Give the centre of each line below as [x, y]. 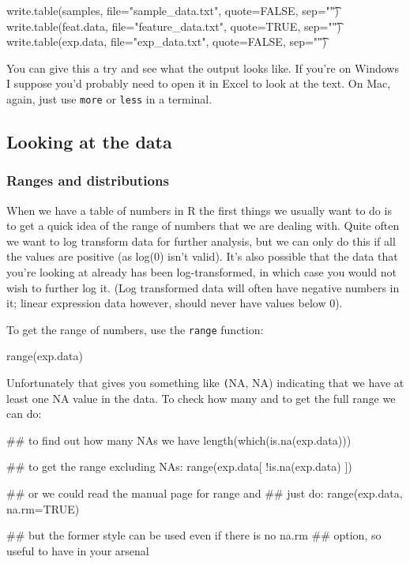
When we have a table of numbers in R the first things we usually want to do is [199, 210]
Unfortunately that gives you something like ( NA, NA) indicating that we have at [205, 383]
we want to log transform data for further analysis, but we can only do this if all [201, 241]
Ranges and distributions [88, 180]
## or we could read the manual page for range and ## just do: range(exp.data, [205, 493]
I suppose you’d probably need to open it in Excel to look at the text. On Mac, [199, 83]
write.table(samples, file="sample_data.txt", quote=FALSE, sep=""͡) [173, 10]
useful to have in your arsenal [78, 550]
